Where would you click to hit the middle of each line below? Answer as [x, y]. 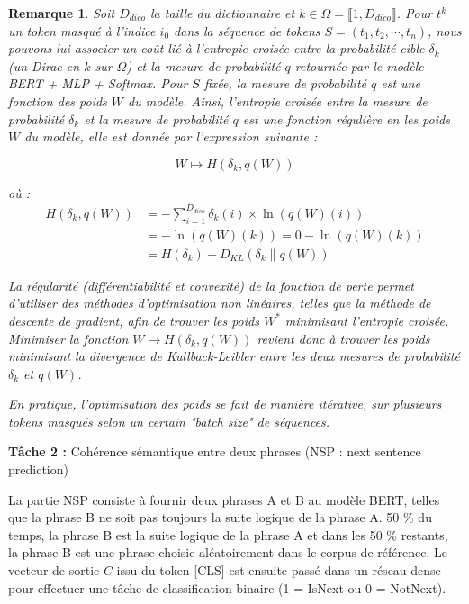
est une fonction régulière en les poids [346, 118]
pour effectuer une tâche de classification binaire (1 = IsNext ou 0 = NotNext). [227, 587]
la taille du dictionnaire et [223, 13]
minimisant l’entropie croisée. [367, 320]
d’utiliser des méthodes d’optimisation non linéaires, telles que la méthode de [220, 303]
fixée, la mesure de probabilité [285, 83]
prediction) [38, 469]
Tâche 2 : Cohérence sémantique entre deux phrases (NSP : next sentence [215, 451]
